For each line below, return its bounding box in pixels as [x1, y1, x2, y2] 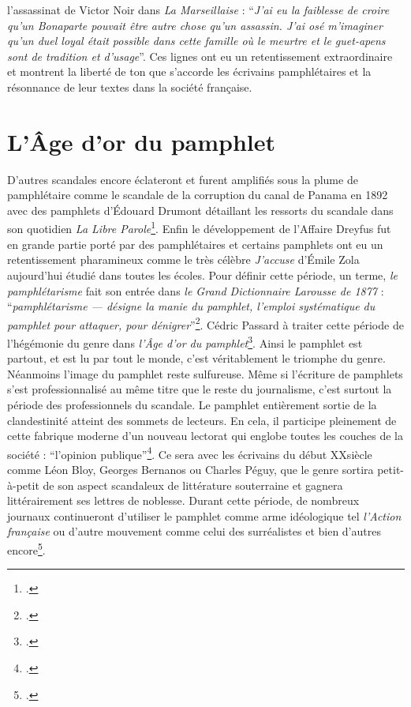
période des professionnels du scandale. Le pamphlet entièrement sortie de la [7, 396, 377, 412]
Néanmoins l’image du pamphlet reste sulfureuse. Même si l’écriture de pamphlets [7, 365, 403, 382]
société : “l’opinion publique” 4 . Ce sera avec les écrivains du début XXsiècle [7, 443, 372, 462]
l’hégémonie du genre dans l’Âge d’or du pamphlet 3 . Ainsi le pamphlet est [7, 332, 363, 351]
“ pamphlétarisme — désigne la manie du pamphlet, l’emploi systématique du [7, 298, 376, 314]
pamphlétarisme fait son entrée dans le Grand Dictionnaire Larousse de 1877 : [7, 282, 384, 299]
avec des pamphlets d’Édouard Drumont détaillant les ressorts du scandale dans [7, 201, 394, 218]
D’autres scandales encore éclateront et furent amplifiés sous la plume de [7, 171, 358, 187]
